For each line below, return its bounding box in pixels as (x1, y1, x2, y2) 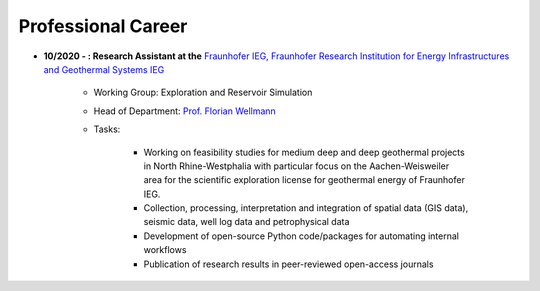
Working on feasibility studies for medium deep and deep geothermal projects (143, 146, 465, 158)
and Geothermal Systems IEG (43, 63, 165, 75)
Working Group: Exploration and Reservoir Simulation (93, 86, 313, 99)
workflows (143, 244, 187, 256)
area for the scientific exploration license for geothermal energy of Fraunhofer (143, 174, 465, 186)
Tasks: (93, 123, 121, 135)
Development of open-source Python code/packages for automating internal (143, 230, 460, 242)
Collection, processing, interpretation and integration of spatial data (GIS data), (143, 202, 469, 214)
